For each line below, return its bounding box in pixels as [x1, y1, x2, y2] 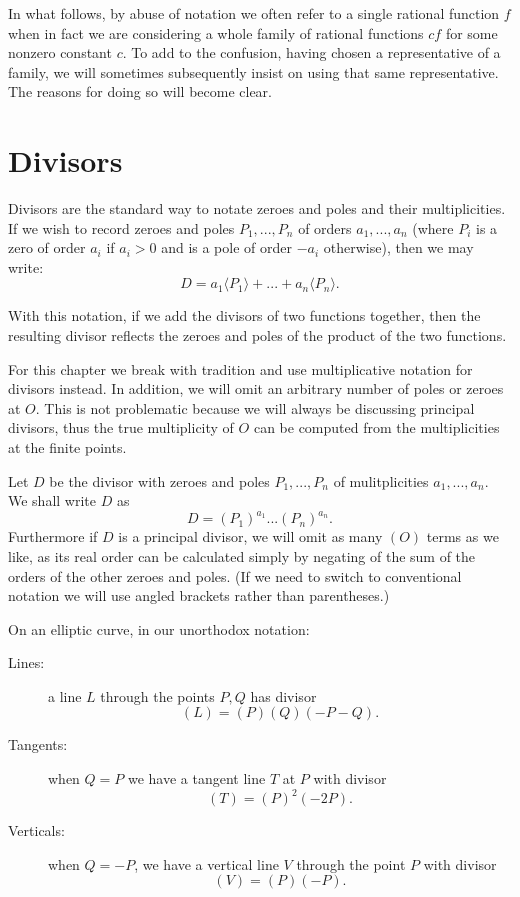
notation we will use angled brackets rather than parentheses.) [8, 585, 390, 606]
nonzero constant [8, 42, 112, 63]
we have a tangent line [127, 768, 266, 789]
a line [48, 685, 82, 706]
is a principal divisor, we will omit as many [118, 526, 383, 547]
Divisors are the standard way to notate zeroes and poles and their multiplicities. [8, 198, 506, 219]
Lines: [8, 652, 45, 673]
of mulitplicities [333, 470, 429, 491]
